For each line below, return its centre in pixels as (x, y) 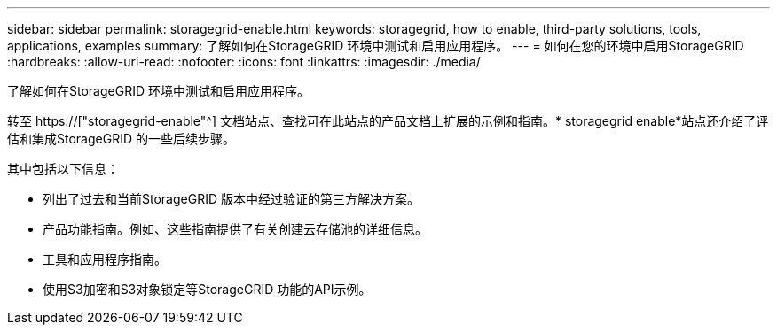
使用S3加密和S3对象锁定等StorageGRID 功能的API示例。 (207, 289)
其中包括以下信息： (63, 169)
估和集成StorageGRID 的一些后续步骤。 (121, 139)
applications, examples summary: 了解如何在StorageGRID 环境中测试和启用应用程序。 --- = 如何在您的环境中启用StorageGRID (376, 46)
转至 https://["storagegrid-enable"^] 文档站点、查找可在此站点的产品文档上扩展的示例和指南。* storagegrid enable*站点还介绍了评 (388, 121)
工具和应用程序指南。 (105, 259)
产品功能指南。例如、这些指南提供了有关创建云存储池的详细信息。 (235, 229)
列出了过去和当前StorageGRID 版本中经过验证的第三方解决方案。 (231, 199)
